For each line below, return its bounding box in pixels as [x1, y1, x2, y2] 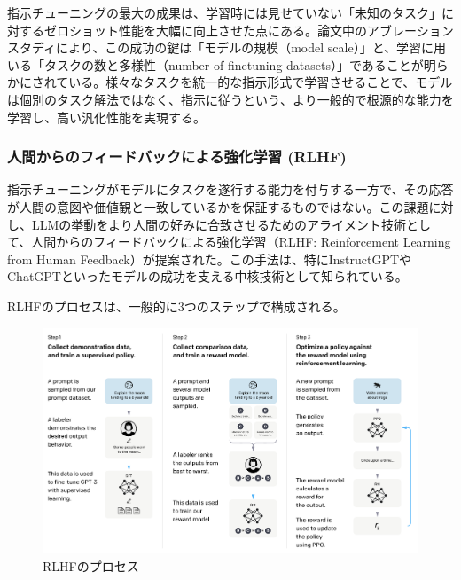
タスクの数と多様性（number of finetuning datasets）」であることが [43, 55, 424, 74]
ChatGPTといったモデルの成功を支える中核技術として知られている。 [7, 267, 408, 286]
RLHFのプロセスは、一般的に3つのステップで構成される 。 [7, 296, 346, 315]
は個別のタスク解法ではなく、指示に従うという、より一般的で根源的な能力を [7, 90, 454, 108]
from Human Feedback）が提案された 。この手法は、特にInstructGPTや [7, 249, 412, 268]
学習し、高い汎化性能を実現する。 [7, 107, 206, 126]
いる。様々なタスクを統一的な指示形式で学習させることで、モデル [68, 73, 453, 91]
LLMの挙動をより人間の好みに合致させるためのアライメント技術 [31, 215, 407, 233]
